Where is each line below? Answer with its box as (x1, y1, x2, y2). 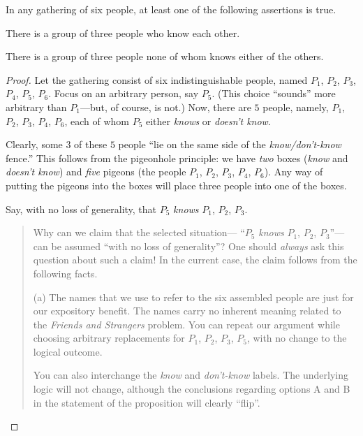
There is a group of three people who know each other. (6, 25, 240, 40)
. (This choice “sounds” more (212, 86, 336, 101)
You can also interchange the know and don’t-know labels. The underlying (33, 368, 348, 382)
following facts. (33, 266, 98, 280)
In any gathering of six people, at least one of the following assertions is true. (6, 2, 336, 16)
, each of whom (64, 113, 129, 128)
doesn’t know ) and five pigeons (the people (6, 164, 186, 179)
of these (74, 137, 108, 152)
